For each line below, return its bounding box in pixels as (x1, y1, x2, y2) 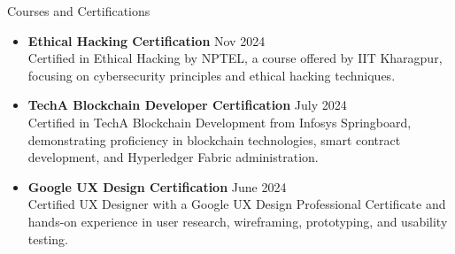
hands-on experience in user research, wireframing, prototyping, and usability (27, 212, 448, 230)
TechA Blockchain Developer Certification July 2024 (27, 96, 347, 114)
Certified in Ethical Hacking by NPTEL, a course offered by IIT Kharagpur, (27, 49, 443, 67)
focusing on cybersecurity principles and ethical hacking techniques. (27, 65, 396, 84)
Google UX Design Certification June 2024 (27, 177, 287, 196)
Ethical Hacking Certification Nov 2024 (27, 31, 266, 50)
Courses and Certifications (7, 2, 150, 19)
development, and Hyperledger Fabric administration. (27, 148, 319, 166)
